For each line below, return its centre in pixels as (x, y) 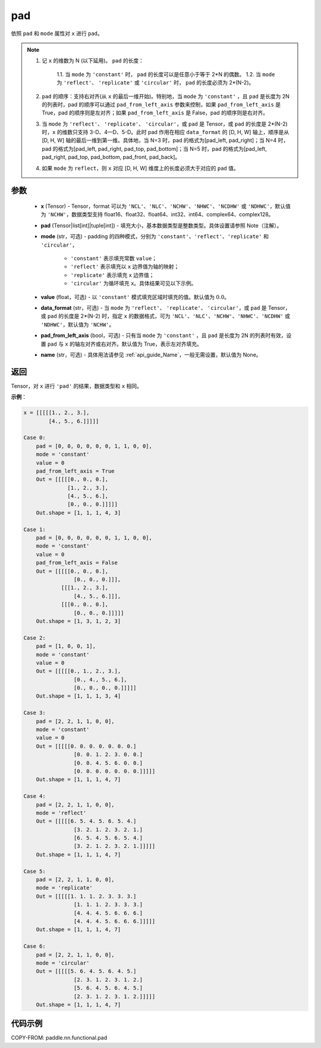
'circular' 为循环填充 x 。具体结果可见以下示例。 (133, 284)
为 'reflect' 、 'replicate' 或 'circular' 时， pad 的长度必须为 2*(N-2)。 (155, 83)
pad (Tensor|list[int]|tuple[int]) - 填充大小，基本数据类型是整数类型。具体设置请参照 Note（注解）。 (161, 225)
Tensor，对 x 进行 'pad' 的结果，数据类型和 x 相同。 (77, 386)
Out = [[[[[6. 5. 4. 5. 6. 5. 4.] (86, 821)
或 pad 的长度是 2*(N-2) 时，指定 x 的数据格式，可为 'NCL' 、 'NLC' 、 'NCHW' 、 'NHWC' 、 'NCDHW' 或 (166, 316)
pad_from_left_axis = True (75, 471)
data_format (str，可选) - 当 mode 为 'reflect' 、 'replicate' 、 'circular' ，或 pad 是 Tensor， (166, 307)
